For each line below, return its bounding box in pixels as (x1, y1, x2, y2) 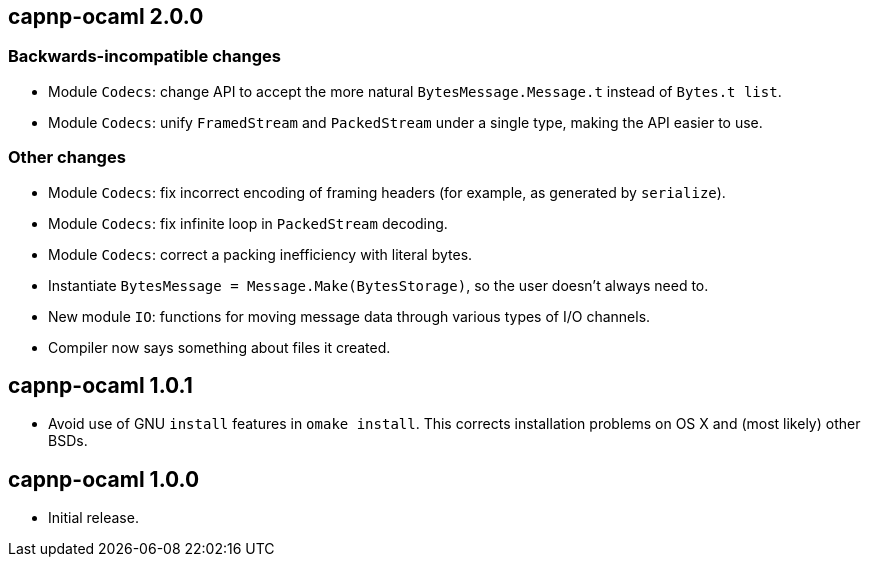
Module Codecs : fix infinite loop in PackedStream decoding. (48, 214, 448, 232)
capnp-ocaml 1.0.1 (8, 372, 193, 398)
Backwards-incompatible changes (8, 46, 281, 67)
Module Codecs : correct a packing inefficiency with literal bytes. (48, 245, 473, 263)
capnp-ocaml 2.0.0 (8, 4, 204, 29)
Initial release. (48, 509, 139, 527)
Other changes (8, 147, 126, 168)
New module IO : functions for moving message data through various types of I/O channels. (48, 307, 651, 325)
